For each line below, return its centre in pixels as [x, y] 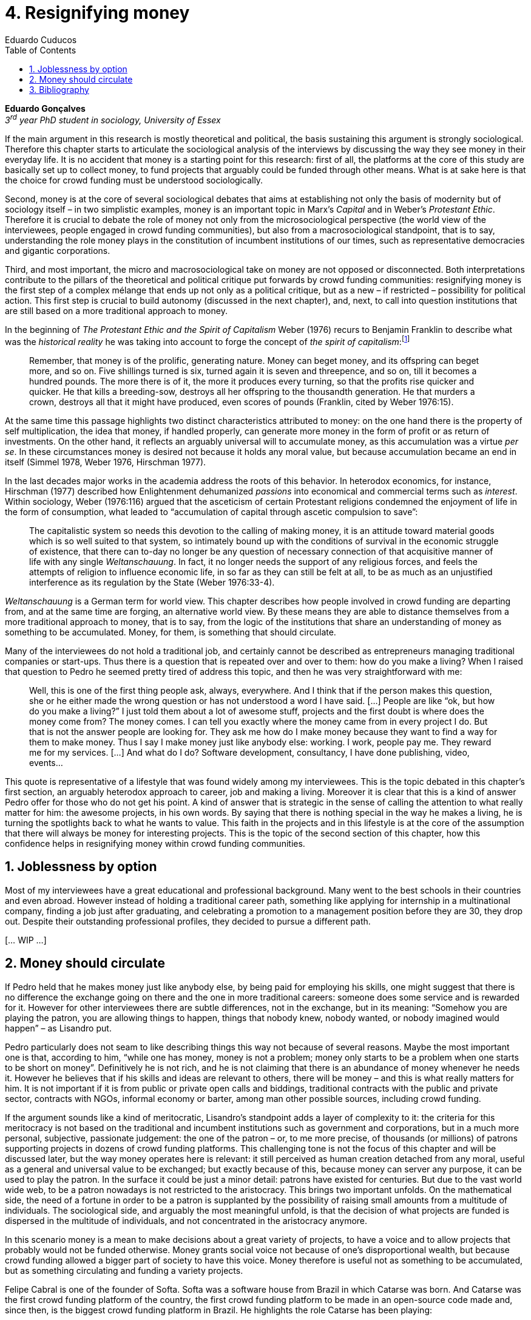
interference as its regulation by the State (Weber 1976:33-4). [152, 583]
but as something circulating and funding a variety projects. [124, 1270]
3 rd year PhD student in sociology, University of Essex [113, 119]
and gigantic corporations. [58, 251]
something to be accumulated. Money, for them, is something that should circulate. [171, 632]
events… [46, 763]
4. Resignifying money [97, 13]
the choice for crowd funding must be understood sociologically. [134, 180]
